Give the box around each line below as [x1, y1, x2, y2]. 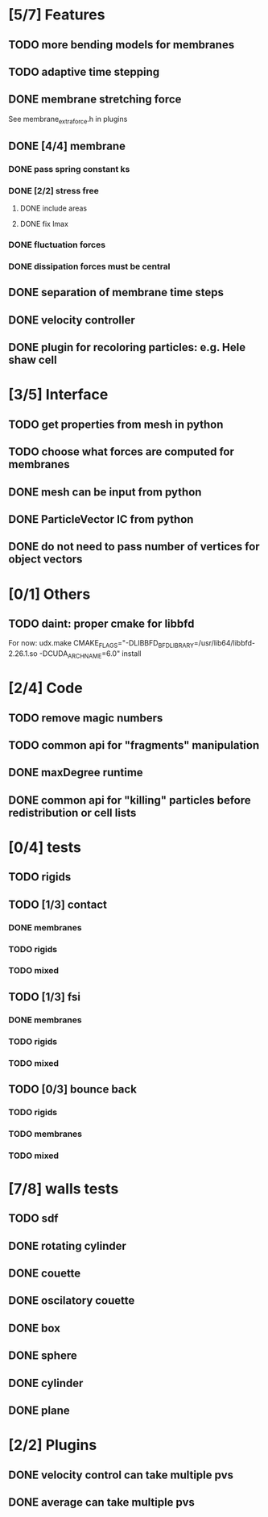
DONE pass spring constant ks [8, 163, 130, 174]
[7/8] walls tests [8, 1180, 119, 1197]
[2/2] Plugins [8, 1436, 97, 1454]
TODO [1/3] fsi [8, 990, 80, 1004]
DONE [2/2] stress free [8, 185, 99, 196]
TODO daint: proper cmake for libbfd [8, 616, 195, 630]
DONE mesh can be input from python [8, 485, 202, 499]
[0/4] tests [8, 838, 82, 856]
